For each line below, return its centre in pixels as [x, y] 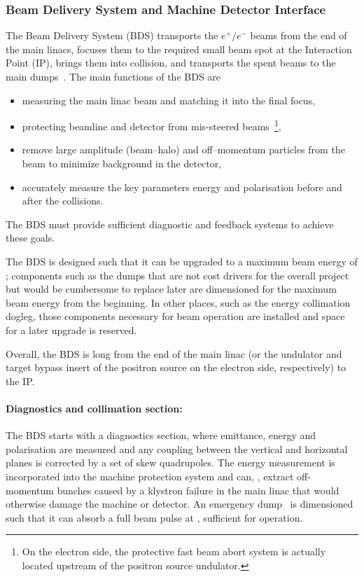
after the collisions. [63, 201]
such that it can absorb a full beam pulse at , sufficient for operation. [154, 517]
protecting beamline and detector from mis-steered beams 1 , [152, 125]
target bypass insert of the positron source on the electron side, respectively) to [176, 367]
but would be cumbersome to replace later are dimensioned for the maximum [171, 289]
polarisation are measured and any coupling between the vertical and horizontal [177, 449]
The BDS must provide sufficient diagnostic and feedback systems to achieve [170, 224]
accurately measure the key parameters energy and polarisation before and [182, 187]
